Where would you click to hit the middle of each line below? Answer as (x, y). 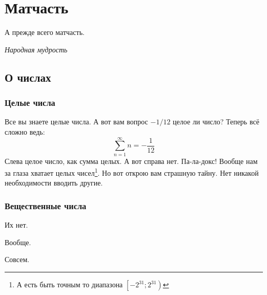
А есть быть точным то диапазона (70, 284)
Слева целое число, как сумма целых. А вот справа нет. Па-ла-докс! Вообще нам (131, 161)
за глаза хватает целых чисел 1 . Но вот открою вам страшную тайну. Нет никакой (132, 172)
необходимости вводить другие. (54, 183)
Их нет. (16, 225)
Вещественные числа (46, 205)
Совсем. (17, 259)
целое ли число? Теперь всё (216, 122)
